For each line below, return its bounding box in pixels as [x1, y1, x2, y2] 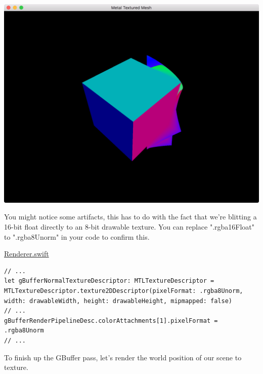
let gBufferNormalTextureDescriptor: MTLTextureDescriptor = [4, 277, 214, 285]
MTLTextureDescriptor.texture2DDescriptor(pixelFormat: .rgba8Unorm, [4, 287, 243, 294]
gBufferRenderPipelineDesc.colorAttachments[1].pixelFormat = [4, 317, 218, 324]
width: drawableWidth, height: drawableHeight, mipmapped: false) [4, 297, 233, 305]
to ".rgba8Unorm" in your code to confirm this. [4, 231, 150, 242]
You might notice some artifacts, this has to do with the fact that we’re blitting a [4, 211, 257, 222]
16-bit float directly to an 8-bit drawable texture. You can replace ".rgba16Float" [4, 221, 255, 232]
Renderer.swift [4, 248, 49, 259]
